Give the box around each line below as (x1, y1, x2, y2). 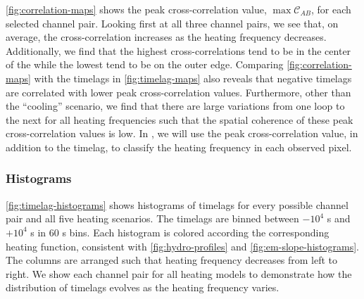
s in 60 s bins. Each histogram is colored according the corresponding (30, 224, 330, 239)
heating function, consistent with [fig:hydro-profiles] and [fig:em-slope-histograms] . (6, 238, 359, 253)
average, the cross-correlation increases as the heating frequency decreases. (6, 30, 327, 44)
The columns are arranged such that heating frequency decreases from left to (6, 253, 338, 267)
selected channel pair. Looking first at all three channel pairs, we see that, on (6, 15, 339, 30)
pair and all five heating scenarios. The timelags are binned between (6, 211, 299, 226)
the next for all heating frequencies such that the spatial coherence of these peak (6, 112, 353, 127)
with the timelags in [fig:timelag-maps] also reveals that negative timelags (34, 70, 352, 85)
